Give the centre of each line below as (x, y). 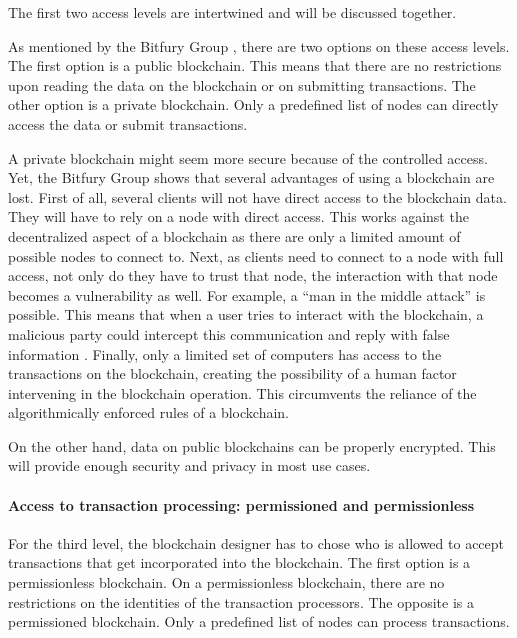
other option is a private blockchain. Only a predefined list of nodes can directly (253, 104)
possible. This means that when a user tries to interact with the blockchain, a (246, 314)
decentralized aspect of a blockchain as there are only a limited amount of (234, 235)
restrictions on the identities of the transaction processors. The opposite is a (241, 601)
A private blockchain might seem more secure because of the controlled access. (248, 157)
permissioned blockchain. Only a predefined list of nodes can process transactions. (259, 621)
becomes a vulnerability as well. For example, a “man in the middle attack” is (247, 294)
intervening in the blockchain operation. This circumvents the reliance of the (242, 392)
